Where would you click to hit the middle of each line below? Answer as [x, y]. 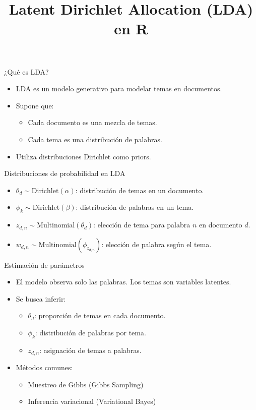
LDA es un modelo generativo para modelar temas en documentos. [119, 89]
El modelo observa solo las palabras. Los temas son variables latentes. [123, 282]
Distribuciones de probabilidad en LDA [65, 173]
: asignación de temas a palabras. [90, 350]
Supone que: [35, 105]
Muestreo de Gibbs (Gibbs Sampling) [86, 384]
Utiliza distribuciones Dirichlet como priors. [83, 156]
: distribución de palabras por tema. [90, 332]
